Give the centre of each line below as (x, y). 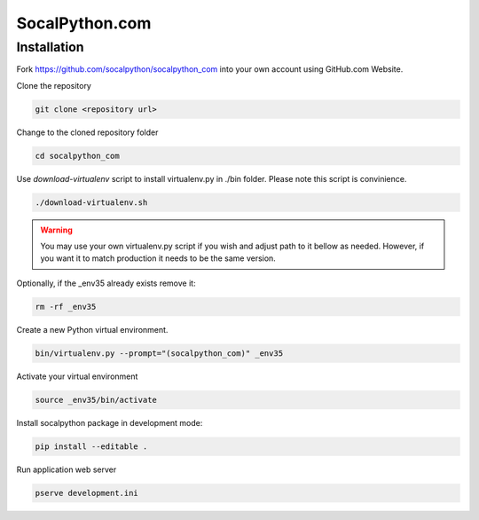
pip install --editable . (91, 446)
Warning (56, 230)
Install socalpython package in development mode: (110, 422)
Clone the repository (54, 85)
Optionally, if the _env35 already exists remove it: (106, 283)
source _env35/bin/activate (96, 400)
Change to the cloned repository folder (87, 132)
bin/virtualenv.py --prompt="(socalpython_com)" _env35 (159, 353)
